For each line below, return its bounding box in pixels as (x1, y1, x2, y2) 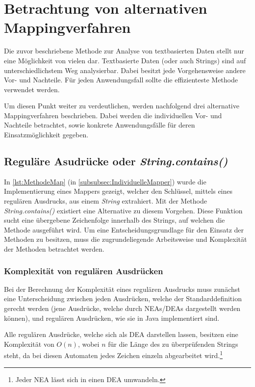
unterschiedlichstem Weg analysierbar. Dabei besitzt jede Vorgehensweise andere (4, 65, 246, 75)
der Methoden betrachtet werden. (4, 244, 104, 254)
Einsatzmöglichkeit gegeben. (4, 129, 89, 140)
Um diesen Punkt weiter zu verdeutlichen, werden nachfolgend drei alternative (4, 101, 239, 111)
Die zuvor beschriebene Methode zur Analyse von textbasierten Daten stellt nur (4, 46, 244, 56)
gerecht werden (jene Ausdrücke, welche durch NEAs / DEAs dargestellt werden (4, 303, 241, 313)
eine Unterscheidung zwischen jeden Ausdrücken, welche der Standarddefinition (4, 293, 242, 304)
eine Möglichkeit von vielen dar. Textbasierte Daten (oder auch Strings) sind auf (4, 55, 246, 65)
